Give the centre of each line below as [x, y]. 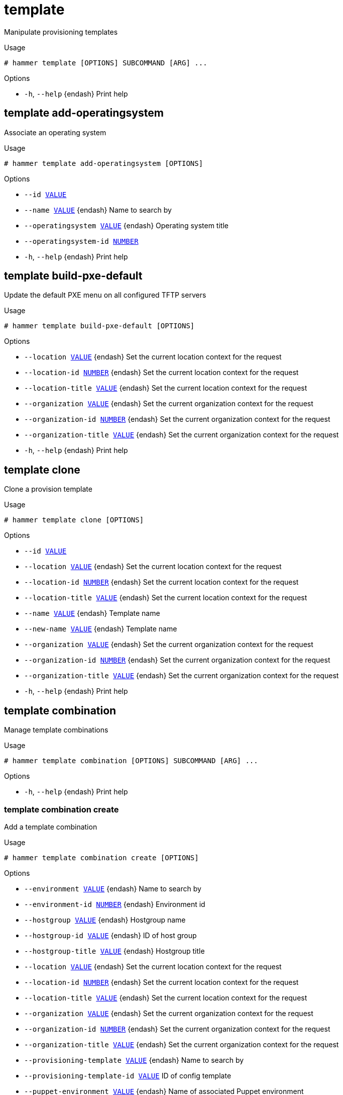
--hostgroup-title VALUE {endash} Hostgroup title [115, 951]
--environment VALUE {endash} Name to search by [113, 888]
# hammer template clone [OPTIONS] [74, 520]
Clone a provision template [48, 489]
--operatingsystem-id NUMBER [81, 241]
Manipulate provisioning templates [61, 32]
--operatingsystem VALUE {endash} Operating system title [126, 225]
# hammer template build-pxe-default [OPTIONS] [99, 326]
